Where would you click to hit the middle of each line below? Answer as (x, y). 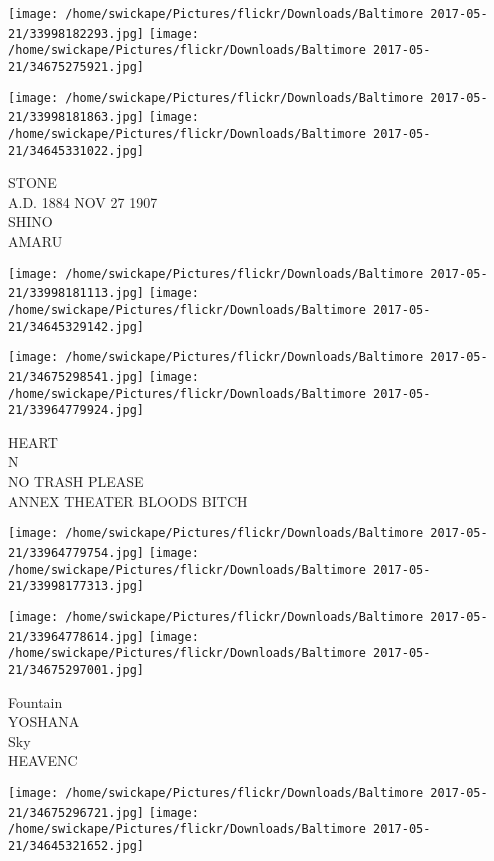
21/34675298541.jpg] (76, 376)
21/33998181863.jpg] (76, 117)
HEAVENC (43, 760)
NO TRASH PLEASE (76, 481)
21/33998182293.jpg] (76, 33)
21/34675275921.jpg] (76, 66)
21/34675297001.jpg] (76, 669)
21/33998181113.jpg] (76, 293)
